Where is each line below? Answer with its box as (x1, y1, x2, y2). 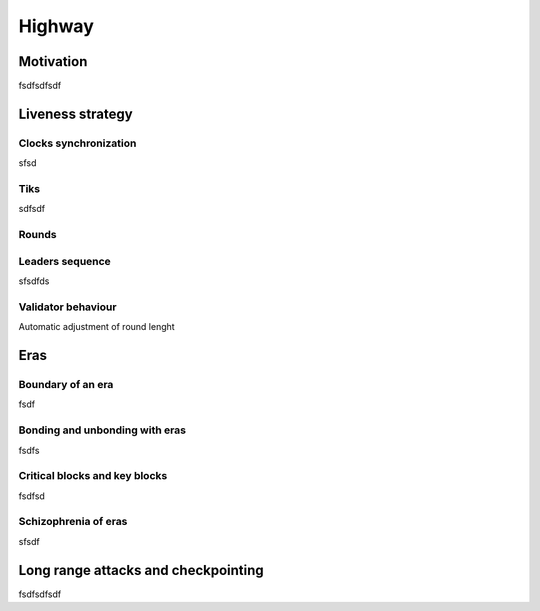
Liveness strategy (18, 105, 134, 122)
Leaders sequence (18, 254, 112, 268)
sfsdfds (18, 275, 50, 287)
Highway (18, 15, 94, 37)
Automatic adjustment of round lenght (18, 321, 175, 333)
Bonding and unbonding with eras (18, 423, 187, 437)
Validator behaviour (18, 300, 117, 314)
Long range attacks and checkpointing (18, 561, 264, 579)
